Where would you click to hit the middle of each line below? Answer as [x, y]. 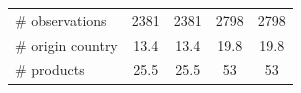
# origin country [66, 44]
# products [50, 69]
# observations [61, 19]
